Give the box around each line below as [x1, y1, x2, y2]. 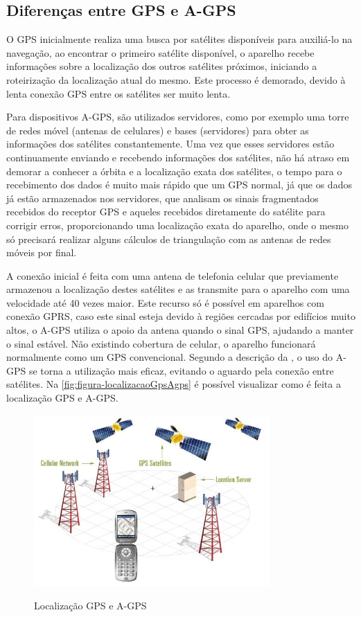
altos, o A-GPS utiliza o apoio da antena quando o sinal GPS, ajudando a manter [6, 323, 354, 337]
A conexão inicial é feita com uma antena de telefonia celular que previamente [6, 268, 339, 283]
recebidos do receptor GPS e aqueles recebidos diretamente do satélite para [6, 204, 326, 219]
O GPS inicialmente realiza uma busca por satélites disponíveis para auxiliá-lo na [6, 32, 353, 46]
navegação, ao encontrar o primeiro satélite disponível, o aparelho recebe [6, 45, 315, 60]
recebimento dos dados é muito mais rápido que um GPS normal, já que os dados [6, 177, 352, 192]
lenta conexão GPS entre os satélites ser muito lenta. [6, 86, 231, 100]
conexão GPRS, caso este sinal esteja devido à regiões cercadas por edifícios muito [6, 309, 355, 323]
